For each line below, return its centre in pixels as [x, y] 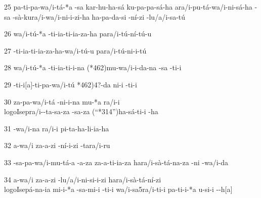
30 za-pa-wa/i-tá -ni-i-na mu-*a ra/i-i [62, 101]
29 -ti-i [15, 84]
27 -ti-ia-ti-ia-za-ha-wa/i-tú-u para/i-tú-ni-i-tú [75, 50]
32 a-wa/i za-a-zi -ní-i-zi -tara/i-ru [57, 145]
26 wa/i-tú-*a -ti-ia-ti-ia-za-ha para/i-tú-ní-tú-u [78, 34]
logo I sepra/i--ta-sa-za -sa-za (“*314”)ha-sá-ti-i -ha [81, 111]
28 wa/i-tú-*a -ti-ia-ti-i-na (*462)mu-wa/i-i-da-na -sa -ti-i [93, 67]
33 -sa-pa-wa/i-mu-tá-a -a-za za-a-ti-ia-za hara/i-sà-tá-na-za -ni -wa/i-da [116, 162]
